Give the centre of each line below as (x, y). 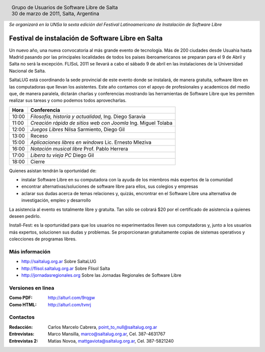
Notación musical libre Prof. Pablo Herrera (79, 148)
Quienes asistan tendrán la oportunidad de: (53, 171)
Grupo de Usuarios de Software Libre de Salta (65, 7)
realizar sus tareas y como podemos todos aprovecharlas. (68, 100)
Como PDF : (21, 298)
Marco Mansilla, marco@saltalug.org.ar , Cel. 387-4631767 (106, 334)
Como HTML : (23, 304)
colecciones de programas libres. (43, 239)
